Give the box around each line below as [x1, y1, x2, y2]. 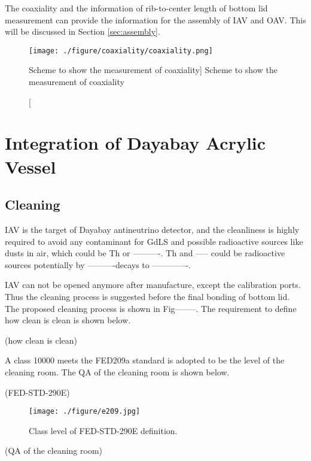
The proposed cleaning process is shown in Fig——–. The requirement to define [5, 302, 297, 314]
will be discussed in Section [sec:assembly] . [5, 25, 160, 38]
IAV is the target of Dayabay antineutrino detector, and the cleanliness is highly [5, 223, 300, 235]
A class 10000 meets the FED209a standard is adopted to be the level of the [5, 354, 285, 366]
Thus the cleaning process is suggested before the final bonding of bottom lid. [5, 290, 290, 302]
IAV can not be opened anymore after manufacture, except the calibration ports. [5, 278, 301, 291]
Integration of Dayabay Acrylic [5, 131, 266, 155]
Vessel [5, 154, 56, 178]
